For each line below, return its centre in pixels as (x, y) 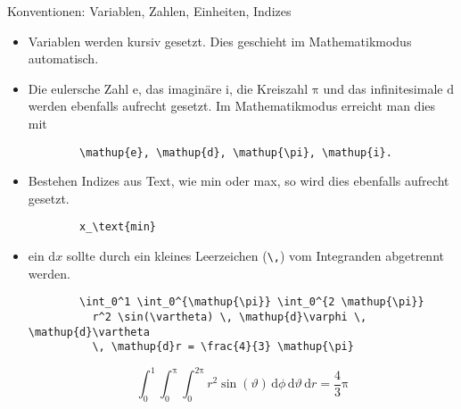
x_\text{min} (118, 227)
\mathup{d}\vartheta (89, 332)
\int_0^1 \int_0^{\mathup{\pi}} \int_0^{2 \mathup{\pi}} (252, 302)
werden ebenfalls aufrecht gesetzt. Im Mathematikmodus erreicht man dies (231, 106)
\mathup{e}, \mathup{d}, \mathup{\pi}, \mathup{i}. (236, 152)
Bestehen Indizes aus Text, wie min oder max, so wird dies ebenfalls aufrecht (239, 181)
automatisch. (63, 58)
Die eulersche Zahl (78, 88)
